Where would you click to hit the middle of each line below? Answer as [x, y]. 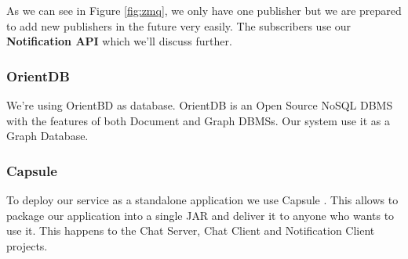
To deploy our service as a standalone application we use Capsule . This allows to [202, 200]
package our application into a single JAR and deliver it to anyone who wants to [200, 215]
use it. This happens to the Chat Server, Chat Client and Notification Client [191, 230]
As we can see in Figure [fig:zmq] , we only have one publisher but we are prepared [204, 10]
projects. [27, 245]
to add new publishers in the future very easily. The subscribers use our [179, 25]
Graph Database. [47, 136]
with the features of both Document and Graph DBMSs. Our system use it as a [198, 120]
